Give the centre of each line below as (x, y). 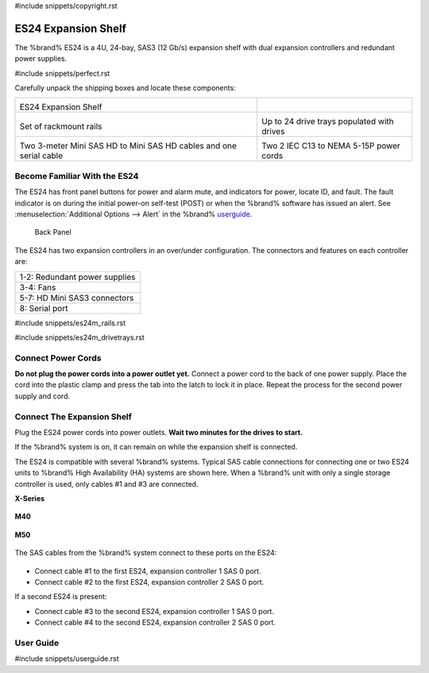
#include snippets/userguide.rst (67, 659)
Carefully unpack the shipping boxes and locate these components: (125, 88)
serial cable (41, 156)
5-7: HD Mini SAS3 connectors (77, 298)
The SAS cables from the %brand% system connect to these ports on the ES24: (146, 553)
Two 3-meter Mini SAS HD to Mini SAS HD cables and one (128, 146)
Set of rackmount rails (61, 126)
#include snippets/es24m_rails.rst (70, 323)
